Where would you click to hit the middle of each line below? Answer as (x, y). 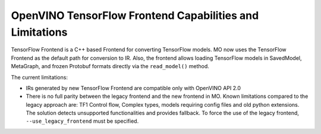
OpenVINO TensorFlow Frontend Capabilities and (135, 15)
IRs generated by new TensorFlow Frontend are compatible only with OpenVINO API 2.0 (133, 88)
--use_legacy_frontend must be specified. (82, 121)
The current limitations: (40, 77)
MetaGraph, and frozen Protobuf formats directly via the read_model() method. (110, 66)
